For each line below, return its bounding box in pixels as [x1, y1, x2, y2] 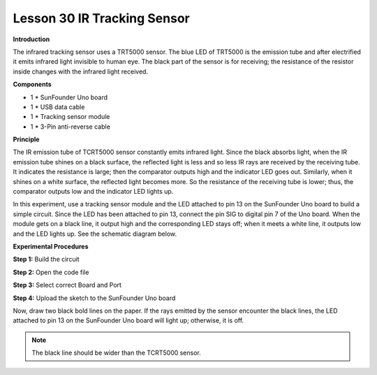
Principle [13, 135, 40, 143]
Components [13, 80, 52, 89]
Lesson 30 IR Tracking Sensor [13, 10, 190, 26]
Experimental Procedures [13, 242, 89, 250]
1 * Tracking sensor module [30, 113, 110, 121]
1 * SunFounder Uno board [30, 93, 108, 101]
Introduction [13, 35, 50, 43]
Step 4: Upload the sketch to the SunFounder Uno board [13, 294, 176, 302]
